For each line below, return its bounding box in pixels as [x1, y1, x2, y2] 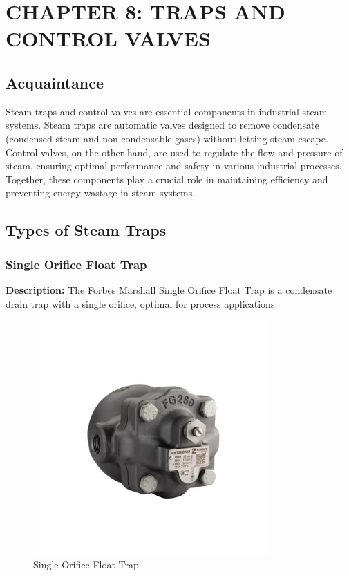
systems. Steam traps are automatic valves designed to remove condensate [6, 118, 319, 132]
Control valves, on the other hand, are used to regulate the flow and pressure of [6, 145, 343, 159]
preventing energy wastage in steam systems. [6, 185, 196, 200]
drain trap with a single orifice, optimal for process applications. [6, 296, 278, 310]
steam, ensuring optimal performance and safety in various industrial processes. [6, 158, 342, 173]
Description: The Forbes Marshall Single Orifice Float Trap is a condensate [6, 282, 332, 297]
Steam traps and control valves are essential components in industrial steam [6, 104, 328, 118]
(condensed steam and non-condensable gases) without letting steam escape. [6, 131, 328, 145]
